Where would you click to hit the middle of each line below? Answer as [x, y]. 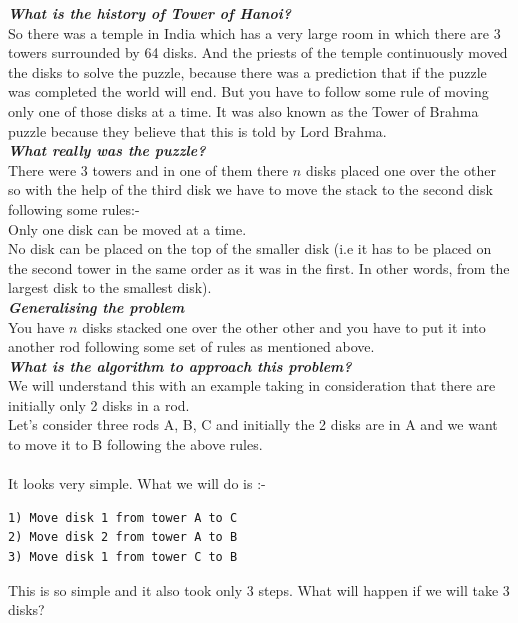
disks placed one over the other [400, 169]
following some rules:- [74, 208]
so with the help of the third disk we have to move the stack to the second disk [250, 189]
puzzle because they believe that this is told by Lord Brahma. [197, 130]
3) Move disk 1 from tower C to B [123, 557]
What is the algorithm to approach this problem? [180, 365]
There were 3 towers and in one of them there [148, 169]
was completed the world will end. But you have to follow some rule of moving [248, 91]
